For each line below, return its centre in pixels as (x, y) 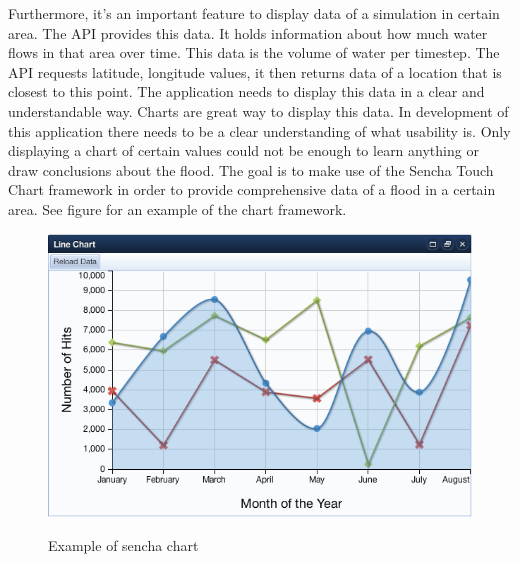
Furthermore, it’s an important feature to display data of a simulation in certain (254, 13)
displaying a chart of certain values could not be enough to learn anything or (243, 150)
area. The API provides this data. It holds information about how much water (248, 32)
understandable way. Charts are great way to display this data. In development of (258, 110)
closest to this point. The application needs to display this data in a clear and (246, 91)
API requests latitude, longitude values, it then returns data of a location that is (255, 71)
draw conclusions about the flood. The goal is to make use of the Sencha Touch (251, 169)
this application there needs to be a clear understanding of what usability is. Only (259, 130)
